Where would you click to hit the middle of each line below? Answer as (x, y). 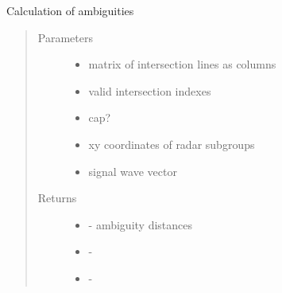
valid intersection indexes (150, 90)
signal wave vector (133, 171)
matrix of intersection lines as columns (182, 64)
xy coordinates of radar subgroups (172, 144)
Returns (57, 198)
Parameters (65, 37)
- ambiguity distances (141, 224)
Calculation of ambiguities (70, 10)
